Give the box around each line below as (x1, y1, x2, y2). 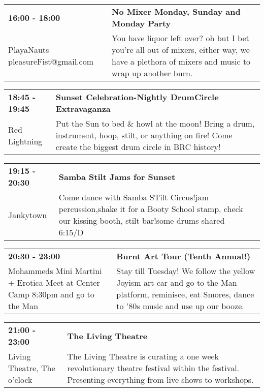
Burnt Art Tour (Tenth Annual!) (116, 250, 251, 262)
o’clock (8, 374, 32, 385)
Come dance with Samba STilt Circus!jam (58, 191, 209, 203)
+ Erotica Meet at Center (8, 277, 100, 288)
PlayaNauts (8, 44, 49, 55)
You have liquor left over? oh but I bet (111, 32, 249, 44)
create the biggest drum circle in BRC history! (55, 141, 221, 153)
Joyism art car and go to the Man (116, 277, 237, 288)
